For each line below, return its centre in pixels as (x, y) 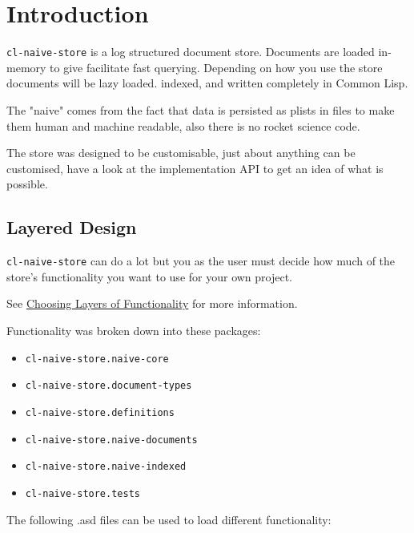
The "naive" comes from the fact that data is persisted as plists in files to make (201, 109)
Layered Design (72, 227)
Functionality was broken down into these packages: (134, 330)
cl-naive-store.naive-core (97, 359)
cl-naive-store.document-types (109, 386)
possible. (27, 184)
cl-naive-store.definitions (100, 412)
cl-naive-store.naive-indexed (106, 467)
